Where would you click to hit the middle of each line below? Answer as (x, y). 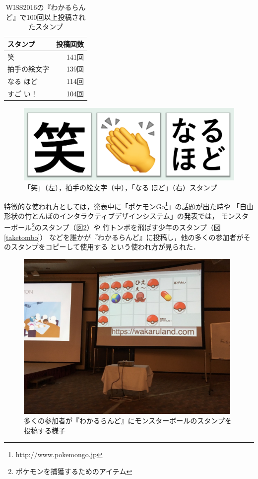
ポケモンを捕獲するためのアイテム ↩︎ (74, 471)
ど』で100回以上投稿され (46, 17)
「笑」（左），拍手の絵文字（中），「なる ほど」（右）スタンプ (121, 187)
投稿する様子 (45, 430)
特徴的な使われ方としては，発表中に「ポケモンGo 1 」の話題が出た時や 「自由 (129, 205)
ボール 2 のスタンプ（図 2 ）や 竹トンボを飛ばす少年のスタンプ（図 (116, 227)
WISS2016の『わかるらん (46, 7)
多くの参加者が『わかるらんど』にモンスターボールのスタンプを (128, 421)
